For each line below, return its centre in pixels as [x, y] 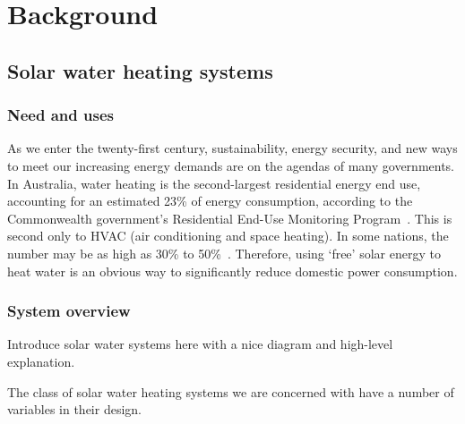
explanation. [41, 361]
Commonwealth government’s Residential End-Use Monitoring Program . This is [230, 218]
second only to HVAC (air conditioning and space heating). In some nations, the [228, 236]
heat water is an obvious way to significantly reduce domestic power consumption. [232, 271]
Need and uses [60, 115]
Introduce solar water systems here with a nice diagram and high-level [200, 344]
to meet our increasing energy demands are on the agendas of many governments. [231, 165]
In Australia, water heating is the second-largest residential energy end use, [214, 183]
